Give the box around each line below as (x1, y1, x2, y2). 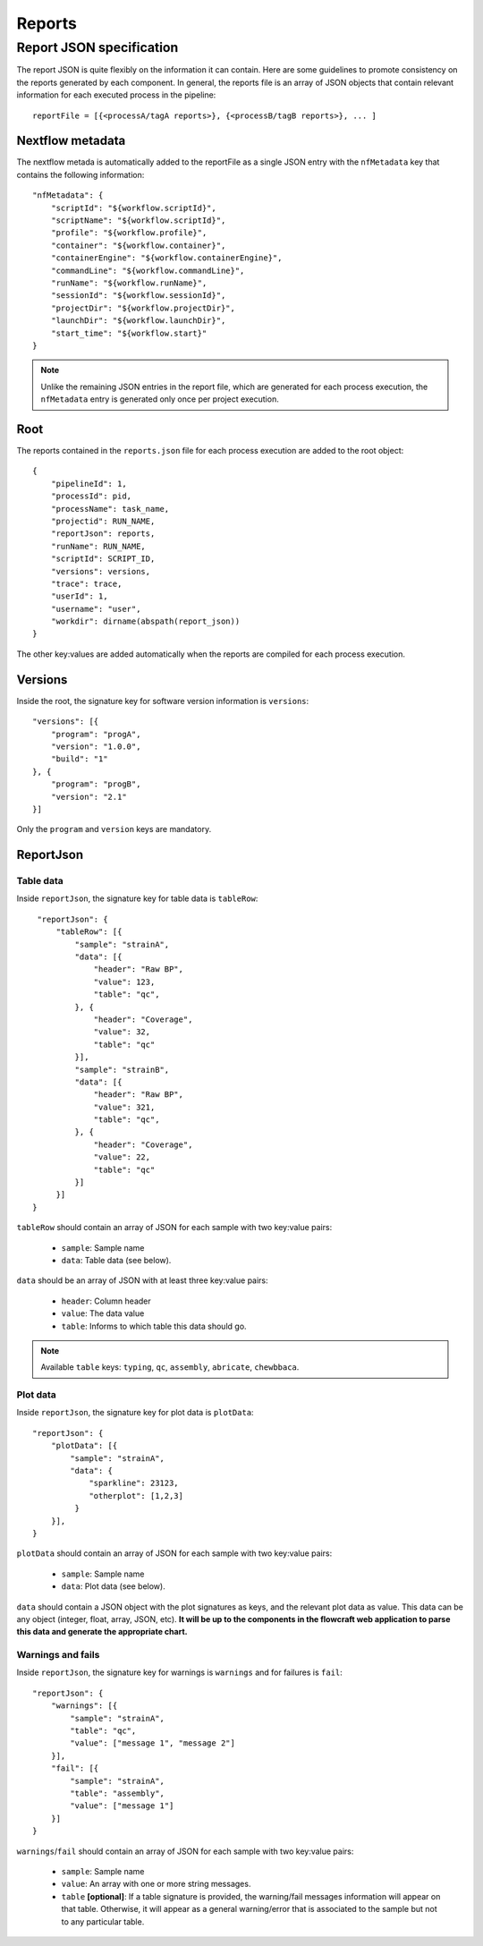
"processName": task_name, (50, 504, 170, 514)
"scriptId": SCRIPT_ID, (50, 554, 156, 564)
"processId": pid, (50, 491, 132, 501)
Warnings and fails (16, 1649, 100, 1661)
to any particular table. (61, 1916, 145, 1927)
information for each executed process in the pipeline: (16, 89, 216, 100)
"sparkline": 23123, (89, 1478, 179, 1489)
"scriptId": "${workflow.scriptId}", (50, 202, 216, 213)
